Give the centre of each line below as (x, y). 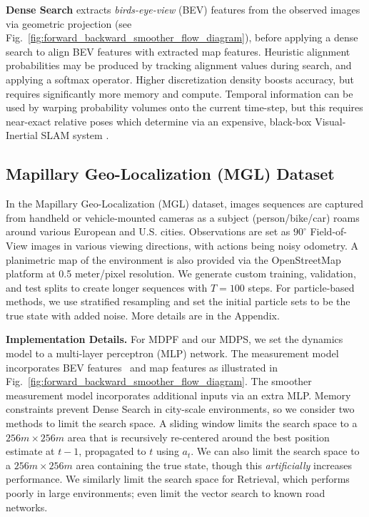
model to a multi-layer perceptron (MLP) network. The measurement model (172, 353)
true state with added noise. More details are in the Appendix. (143, 315)
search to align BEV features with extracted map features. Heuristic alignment (178, 51)
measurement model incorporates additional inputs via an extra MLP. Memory (178, 395)
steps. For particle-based (301, 287)
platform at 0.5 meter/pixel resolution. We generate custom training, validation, (181, 273)
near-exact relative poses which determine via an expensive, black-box (159, 121)
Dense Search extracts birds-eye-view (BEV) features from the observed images (183, 9)
